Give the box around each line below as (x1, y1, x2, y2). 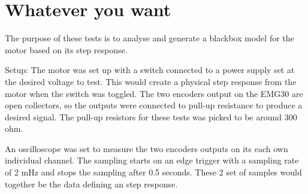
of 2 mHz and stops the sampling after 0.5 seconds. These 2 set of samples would (5, 166, 302, 178)
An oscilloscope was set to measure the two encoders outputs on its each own (5, 142, 288, 154)
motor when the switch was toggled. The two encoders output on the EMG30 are (5, 87, 303, 99)
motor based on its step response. (5, 43, 128, 56)
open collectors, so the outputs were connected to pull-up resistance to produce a (5, 99, 303, 111)
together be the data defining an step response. (5, 177, 178, 190)
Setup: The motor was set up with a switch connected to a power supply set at (5, 63, 295, 76)
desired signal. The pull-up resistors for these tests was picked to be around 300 (5, 110, 297, 123)
